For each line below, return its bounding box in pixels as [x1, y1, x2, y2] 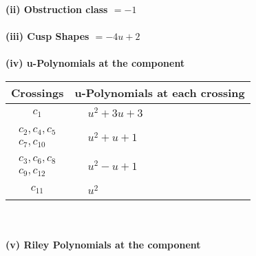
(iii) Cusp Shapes [6, 29, 89, 43]
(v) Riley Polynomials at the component [6, 237, 201, 251]
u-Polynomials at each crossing [74, 84, 245, 100]
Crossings [11, 84, 64, 100]
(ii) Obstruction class [6, 2, 108, 16]
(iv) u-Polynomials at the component [6, 56, 185, 70]
